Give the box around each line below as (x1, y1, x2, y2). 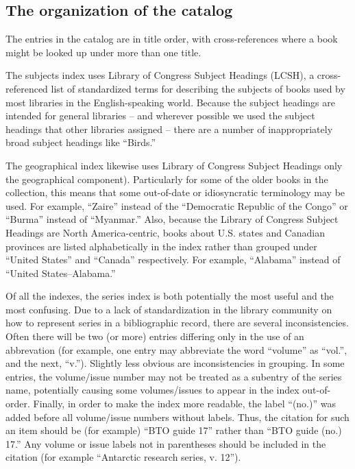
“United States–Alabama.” (5, 265, 116, 280)
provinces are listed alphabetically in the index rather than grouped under (5, 239, 317, 253)
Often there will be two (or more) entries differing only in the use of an (5, 329, 304, 344)
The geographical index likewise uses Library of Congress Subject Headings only (5, 158, 343, 172)
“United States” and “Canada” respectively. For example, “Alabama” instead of (5, 252, 341, 267)
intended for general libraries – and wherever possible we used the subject (5, 108, 315, 123)
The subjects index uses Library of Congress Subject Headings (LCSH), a (5, 68, 315, 82)
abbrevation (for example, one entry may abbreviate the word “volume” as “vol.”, (5, 342, 347, 357)
